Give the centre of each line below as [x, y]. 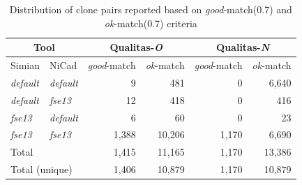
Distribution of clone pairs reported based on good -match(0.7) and [151, 9]
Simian [25, 65]
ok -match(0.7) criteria [151, 23]
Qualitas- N [243, 47]
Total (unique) [41, 169]
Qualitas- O [136, 47]
